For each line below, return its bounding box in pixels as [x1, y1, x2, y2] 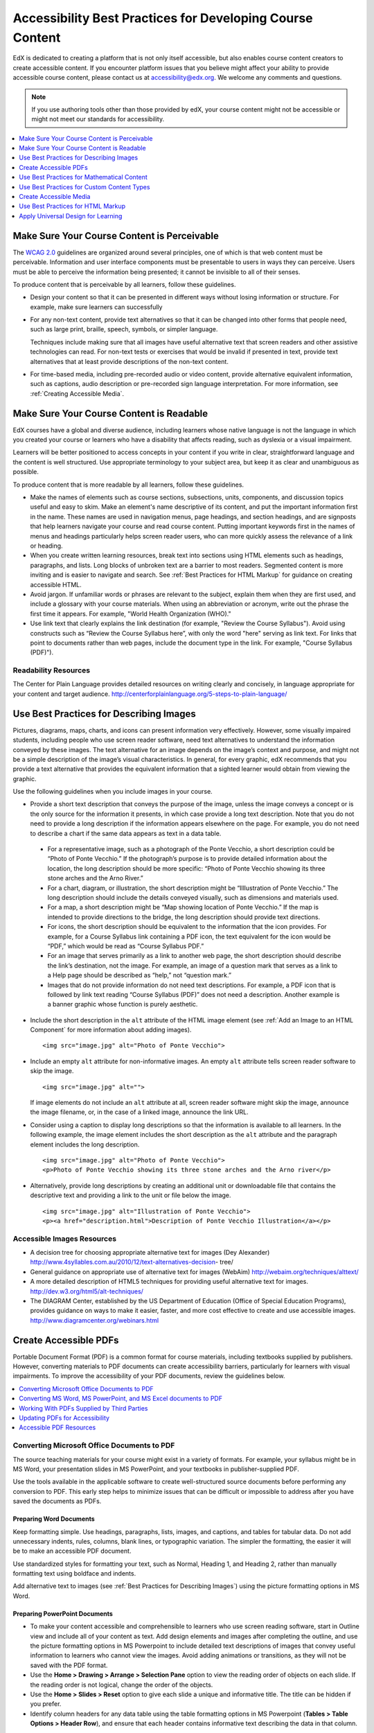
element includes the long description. [30, 1140, 140, 1149]
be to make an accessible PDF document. [12, 1547, 132, 1556]
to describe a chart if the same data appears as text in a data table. [30, 829, 222, 837]
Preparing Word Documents [12, 1515, 95, 1523]
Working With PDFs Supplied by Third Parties [19, 1404, 148, 1412]
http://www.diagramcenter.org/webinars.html [30, 1316, 159, 1324]
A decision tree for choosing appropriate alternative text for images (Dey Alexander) [30, 1248, 270, 1257]
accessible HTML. [30, 580, 82, 589]
